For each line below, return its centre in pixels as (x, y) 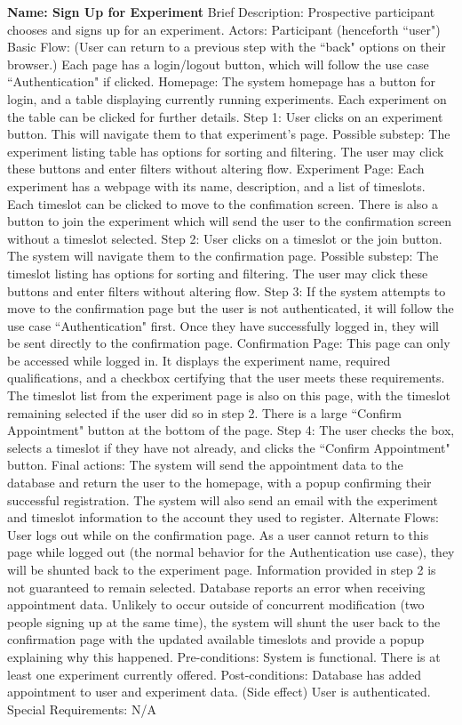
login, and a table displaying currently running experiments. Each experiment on (227, 98)
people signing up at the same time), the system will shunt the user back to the (224, 621)
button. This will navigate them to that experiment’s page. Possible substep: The (229, 134)
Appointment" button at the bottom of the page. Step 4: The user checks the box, (231, 430)
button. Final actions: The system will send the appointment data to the (205, 465)
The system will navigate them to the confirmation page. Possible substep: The (223, 256)
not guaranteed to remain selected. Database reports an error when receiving (216, 587)
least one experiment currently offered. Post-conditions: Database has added (215, 674)
